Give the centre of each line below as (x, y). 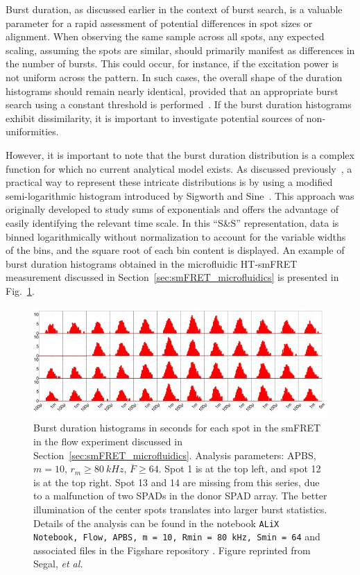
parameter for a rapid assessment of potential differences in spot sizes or (159, 23)
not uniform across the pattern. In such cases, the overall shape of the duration (174, 77)
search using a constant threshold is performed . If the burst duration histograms (179, 104)
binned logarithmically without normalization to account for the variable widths (176, 236)
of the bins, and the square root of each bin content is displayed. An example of (175, 250)
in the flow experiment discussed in (108, 441)
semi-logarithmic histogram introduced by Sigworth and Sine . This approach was (180, 195)
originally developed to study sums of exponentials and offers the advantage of (172, 209)
